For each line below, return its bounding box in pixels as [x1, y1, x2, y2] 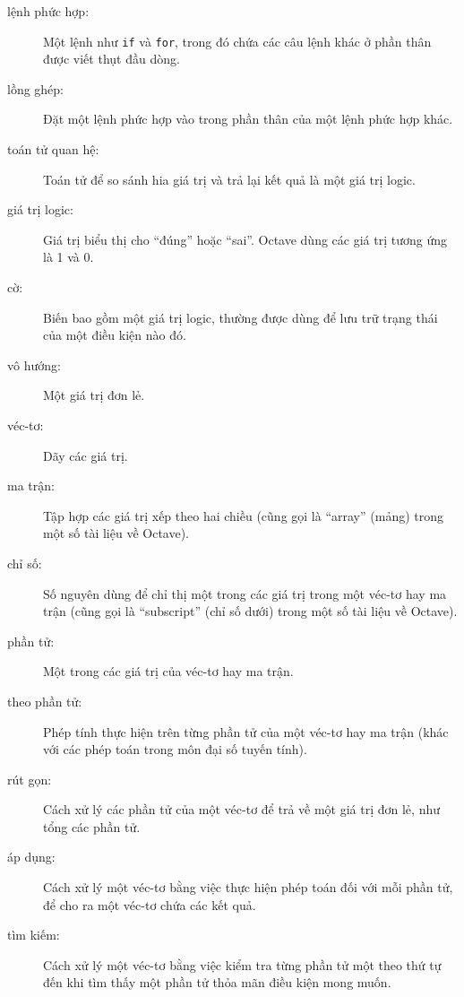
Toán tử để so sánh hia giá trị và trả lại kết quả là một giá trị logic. [43, 169, 416, 188]
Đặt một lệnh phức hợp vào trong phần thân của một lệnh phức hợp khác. [43, 109, 453, 128]
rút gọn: [7, 769, 52, 788]
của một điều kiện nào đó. [43, 325, 186, 344]
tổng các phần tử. [43, 817, 141, 836]
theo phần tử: [7, 691, 82, 710]
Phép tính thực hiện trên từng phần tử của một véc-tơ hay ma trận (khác [43, 722, 449, 741]
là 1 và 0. [43, 247, 94, 266]
